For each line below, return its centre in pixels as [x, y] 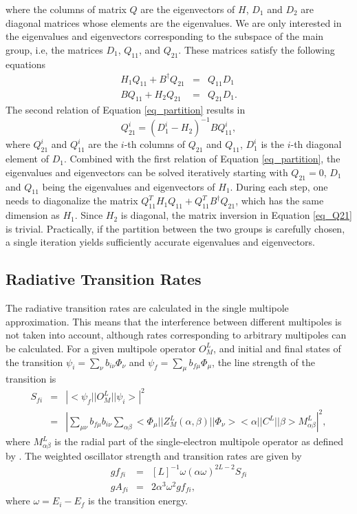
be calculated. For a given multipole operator [101, 348]
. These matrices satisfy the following [257, 49]
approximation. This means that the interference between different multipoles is [174, 321]
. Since [89, 215]
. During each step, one [279, 186]
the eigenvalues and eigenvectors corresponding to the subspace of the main [165, 36]
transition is [31, 379]
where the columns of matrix [66, 9]
